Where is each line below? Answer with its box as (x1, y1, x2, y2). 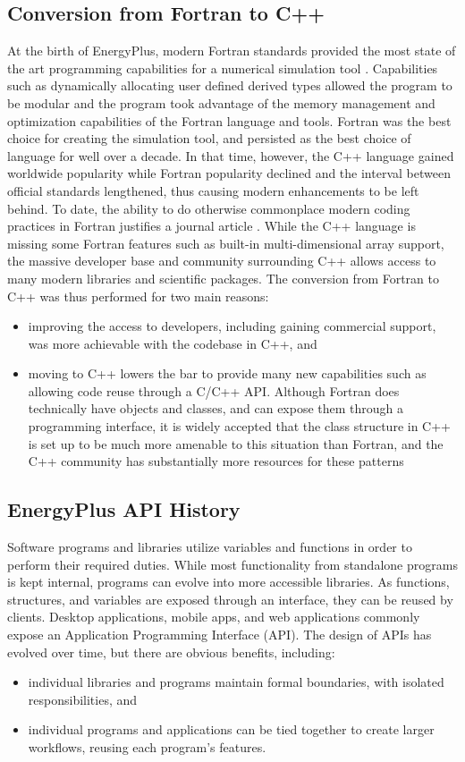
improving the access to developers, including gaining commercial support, (28, 317, 436, 335)
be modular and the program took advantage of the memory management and (7, 93, 435, 112)
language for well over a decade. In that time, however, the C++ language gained (7, 146, 454, 165)
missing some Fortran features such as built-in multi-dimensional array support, (7, 233, 444, 252)
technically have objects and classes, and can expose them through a (28, 399, 404, 418)
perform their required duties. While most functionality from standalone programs (7, 555, 458, 573)
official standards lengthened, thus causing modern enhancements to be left (7, 181, 419, 199)
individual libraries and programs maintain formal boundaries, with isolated (28, 673, 444, 691)
